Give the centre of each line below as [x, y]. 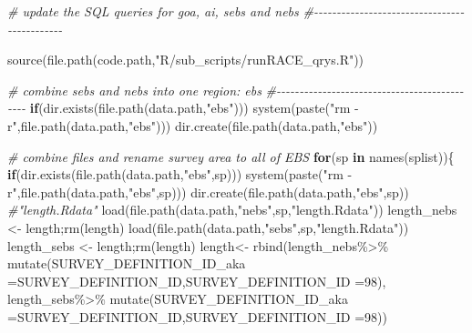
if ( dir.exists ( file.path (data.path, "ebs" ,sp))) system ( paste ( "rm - [180, 174]
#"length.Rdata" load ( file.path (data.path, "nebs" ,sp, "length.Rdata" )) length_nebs [232, 210]
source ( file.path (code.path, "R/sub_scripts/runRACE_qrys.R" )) [186, 60]
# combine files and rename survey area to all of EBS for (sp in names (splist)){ [231, 156]
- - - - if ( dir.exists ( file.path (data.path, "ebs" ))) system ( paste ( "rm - [183, 108]
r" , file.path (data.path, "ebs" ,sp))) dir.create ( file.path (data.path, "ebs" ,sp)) [208, 192]
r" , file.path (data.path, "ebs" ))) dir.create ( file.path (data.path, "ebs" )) [193, 125]
